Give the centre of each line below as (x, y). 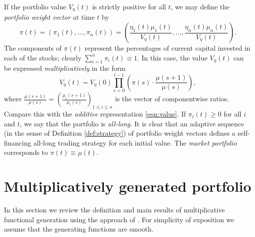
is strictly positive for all (129, 6)
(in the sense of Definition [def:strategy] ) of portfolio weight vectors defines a (120, 133)
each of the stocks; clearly (43, 57)
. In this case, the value (172, 57)
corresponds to (26, 152)
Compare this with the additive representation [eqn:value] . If (95, 113)
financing (18, 142)
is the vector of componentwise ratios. (172, 99)
